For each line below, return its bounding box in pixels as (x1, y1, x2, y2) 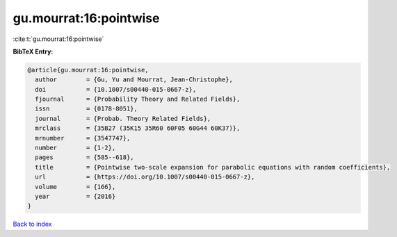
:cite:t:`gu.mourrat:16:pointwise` (13, 35, 104, 43)
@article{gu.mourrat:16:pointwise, (27, 66, 149, 74)
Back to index (13, 220, 52, 229)
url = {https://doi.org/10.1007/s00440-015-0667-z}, (35, 173, 255, 181)
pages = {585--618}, (35, 154, 135, 161)
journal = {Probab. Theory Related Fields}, (35, 115, 211, 122)
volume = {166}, (35, 183, 116, 190)
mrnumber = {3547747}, (35, 134, 131, 142)
